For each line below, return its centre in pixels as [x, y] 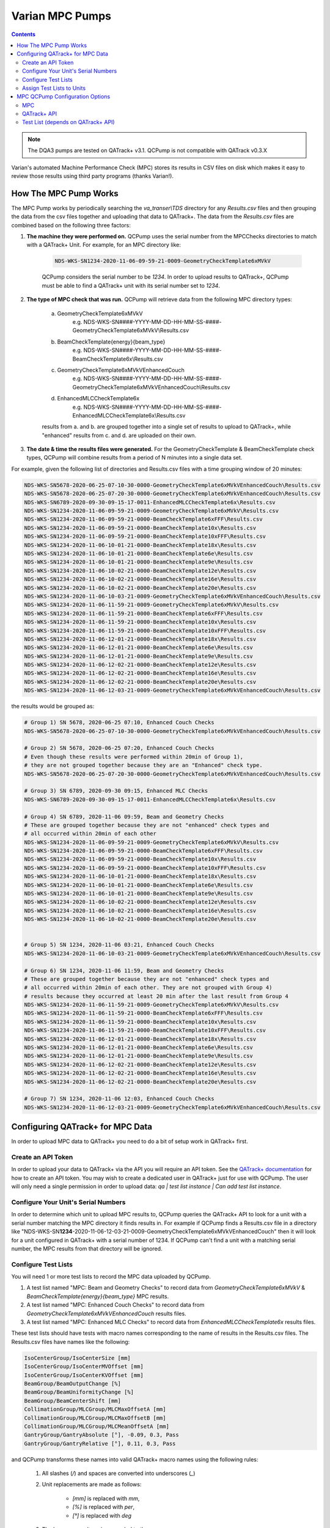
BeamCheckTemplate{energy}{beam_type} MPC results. [98, 1296]
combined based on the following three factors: [71, 225]
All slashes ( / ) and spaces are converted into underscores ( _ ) [119, 1474]
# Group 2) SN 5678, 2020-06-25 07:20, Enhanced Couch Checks [119, 748]
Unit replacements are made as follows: [92, 1485]
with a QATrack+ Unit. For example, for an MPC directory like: [104, 245]
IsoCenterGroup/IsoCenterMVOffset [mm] [84, 1367]
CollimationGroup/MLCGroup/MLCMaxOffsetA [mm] [95, 1409]
